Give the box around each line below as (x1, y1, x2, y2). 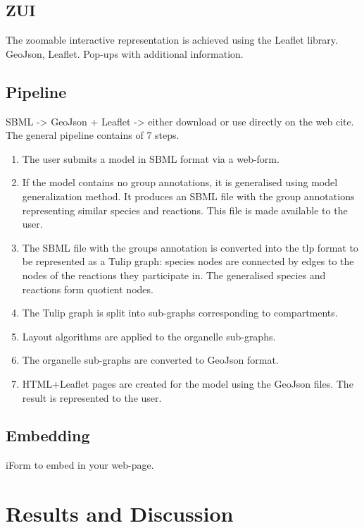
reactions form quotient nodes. (22, 281, 153, 296)
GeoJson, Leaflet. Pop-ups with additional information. (6, 46, 244, 61)
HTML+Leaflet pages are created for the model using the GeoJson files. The (22, 376, 353, 391)
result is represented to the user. (22, 390, 162, 405)
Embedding (6, 424, 90, 446)
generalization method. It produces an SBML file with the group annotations (22, 188, 355, 203)
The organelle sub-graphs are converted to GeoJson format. (22, 352, 279, 367)
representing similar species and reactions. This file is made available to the (22, 202, 348, 217)
